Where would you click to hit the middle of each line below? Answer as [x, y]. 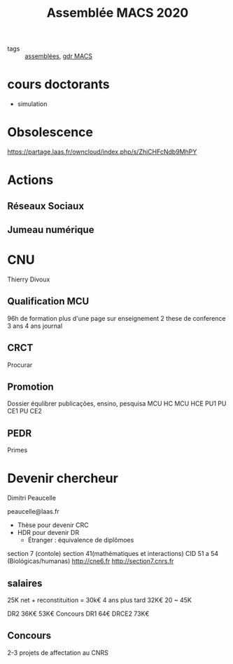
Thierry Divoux [29, 279]
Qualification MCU [48, 301]
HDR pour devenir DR [48, 533]
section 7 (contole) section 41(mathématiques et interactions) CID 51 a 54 [113, 554]
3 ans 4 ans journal [35, 326]
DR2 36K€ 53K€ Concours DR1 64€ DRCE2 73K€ [78, 613]
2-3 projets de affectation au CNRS [58, 652]
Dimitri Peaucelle [31, 498]
